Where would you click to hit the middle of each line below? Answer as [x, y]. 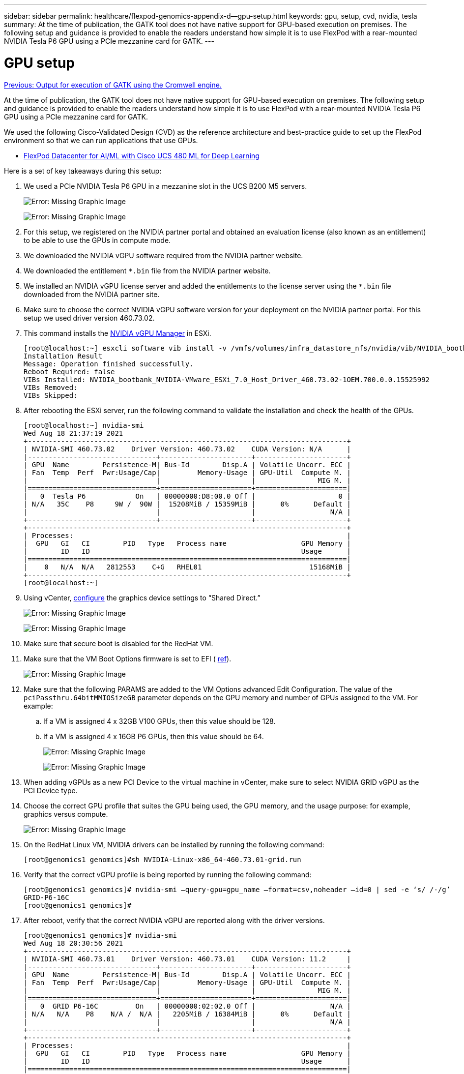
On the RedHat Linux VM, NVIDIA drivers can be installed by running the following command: [174, 844]
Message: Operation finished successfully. [109, 364]
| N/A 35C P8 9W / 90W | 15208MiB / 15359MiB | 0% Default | [187, 504]
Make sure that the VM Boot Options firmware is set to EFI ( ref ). [128, 658]
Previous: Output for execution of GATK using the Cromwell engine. [113, 85]
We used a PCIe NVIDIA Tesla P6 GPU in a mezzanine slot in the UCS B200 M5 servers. [165, 186]
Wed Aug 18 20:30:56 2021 [73, 943]
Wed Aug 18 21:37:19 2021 [73, 433]
